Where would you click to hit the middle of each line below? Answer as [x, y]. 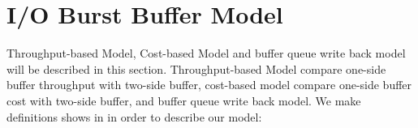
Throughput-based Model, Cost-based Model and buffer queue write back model [206, 53]
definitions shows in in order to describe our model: [134, 116]
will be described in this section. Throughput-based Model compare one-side [196, 68]
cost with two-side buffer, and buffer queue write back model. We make [184, 100]
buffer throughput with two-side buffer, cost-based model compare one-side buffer [209, 85]
